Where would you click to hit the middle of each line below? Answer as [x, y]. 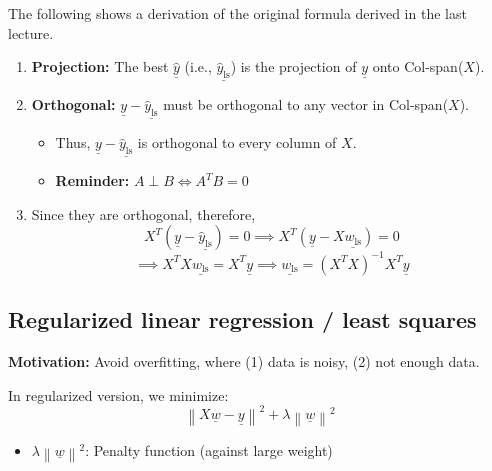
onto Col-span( [418, 66]
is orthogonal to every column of [237, 142]
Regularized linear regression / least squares [242, 319]
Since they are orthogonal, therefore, [143, 213]
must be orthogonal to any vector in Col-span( [306, 104]
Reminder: [92, 180]
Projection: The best [100, 66]
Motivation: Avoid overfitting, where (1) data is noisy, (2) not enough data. [244, 361]
